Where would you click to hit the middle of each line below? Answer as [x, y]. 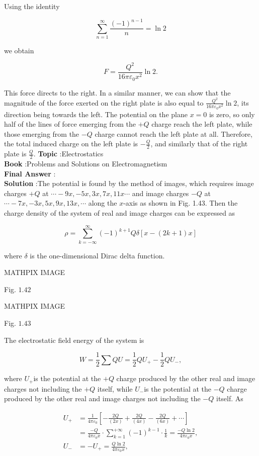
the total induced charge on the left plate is [71, 144]
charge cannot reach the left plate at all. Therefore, [174, 133]
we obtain [19, 50]
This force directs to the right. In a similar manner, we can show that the [117, 92]
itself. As [230, 398]
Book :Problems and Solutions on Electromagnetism [86, 163]
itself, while [115, 388]
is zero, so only [232, 114]
